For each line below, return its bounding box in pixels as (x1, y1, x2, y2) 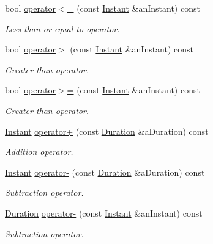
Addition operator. (5, 145, 73, 158)
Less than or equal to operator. (5, 22, 120, 35)
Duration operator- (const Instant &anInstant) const (5, 206, 203, 219)
